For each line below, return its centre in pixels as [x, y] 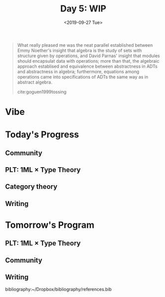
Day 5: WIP [83, 9]
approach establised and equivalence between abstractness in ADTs [87, 66]
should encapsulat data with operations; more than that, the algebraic [88, 61]
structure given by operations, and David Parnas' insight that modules [88, 56]
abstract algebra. [35, 82]
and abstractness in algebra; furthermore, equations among [78, 71]
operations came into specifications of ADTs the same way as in [83, 77]
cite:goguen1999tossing [42, 92]
